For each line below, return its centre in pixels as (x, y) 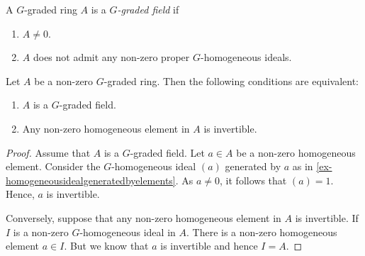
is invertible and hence (209, 246)
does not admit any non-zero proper (111, 57)
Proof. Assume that (48, 152)
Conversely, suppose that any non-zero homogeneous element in (144, 217)
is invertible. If (327, 217)
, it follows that (253, 180)
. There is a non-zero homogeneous (262, 232)
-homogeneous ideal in (128, 232)
